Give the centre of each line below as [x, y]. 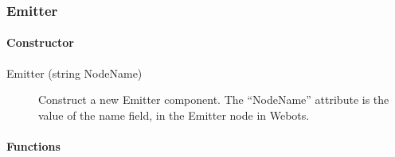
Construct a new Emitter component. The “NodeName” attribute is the [214, 100]
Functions [33, 146]
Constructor [40, 42]
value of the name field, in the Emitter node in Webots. [174, 115]
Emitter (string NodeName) [74, 73]
